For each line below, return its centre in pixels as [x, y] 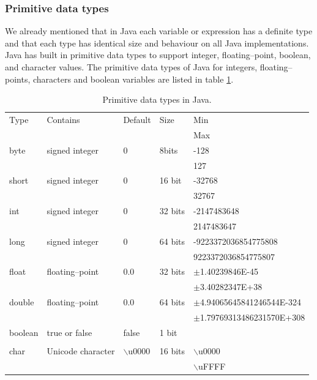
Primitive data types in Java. [157, 99]
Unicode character [81, 350]
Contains [63, 120]
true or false [69, 332]
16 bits [172, 350]
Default [137, 120]
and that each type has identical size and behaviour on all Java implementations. [157, 43]
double [22, 302]
